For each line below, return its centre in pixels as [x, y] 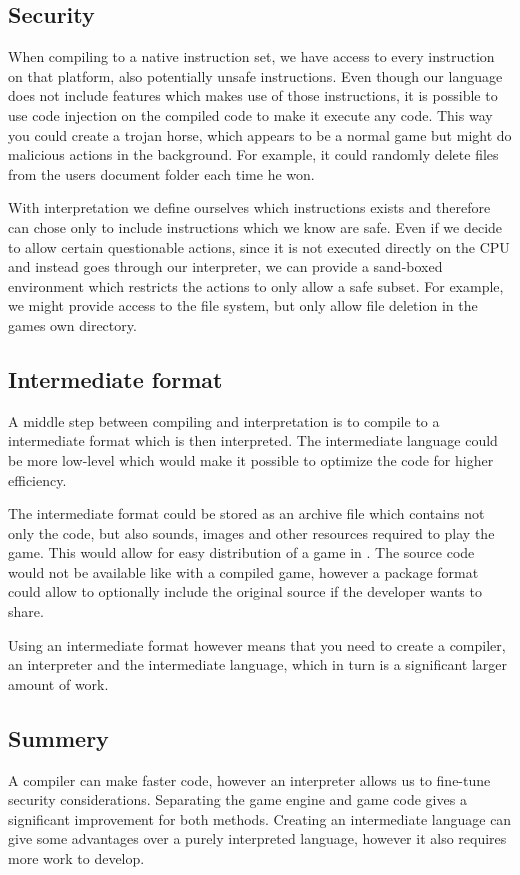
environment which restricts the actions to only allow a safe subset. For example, [256, 285]
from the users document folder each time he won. [161, 173]
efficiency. [37, 479]
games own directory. [72, 324]
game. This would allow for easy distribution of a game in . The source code [241, 552]
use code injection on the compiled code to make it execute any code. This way [250, 114]
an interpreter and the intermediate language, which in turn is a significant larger [258, 664]
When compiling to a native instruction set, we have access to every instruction [251, 56]
